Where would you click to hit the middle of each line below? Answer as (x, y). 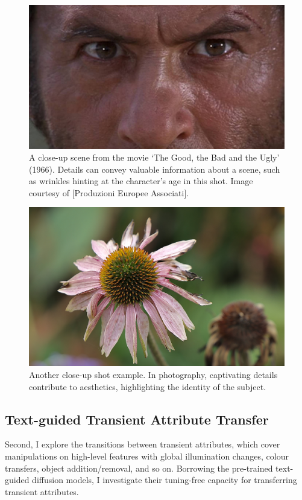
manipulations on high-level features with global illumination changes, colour (147, 456)
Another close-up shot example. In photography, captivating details (153, 374)
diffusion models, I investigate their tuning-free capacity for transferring (165, 480)
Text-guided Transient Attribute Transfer (137, 419)
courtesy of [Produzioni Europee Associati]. (109, 192)
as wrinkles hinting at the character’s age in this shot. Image (141, 181)
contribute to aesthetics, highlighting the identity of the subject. (148, 386)
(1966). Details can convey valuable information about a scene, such (155, 169)
